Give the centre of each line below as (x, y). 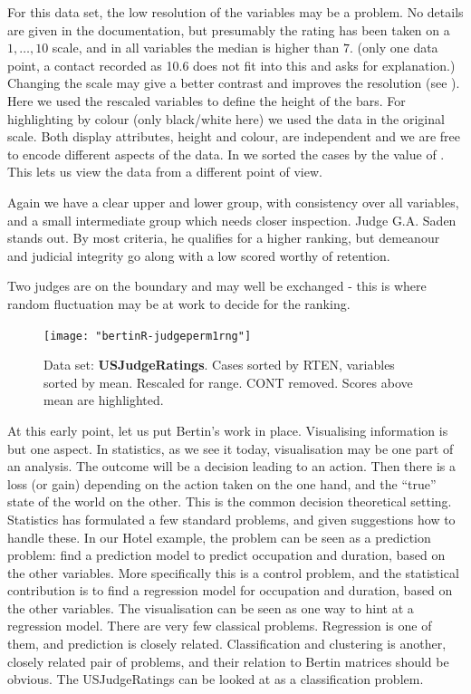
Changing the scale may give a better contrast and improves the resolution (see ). (234, 83)
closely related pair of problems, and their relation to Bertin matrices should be (228, 661)
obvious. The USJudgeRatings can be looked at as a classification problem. (216, 679)
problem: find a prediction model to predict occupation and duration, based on (226, 555)
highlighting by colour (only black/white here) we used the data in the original (226, 118)
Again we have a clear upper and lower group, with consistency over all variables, (233, 202)
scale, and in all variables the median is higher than (196, 48)
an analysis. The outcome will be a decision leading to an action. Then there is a (231, 466)
